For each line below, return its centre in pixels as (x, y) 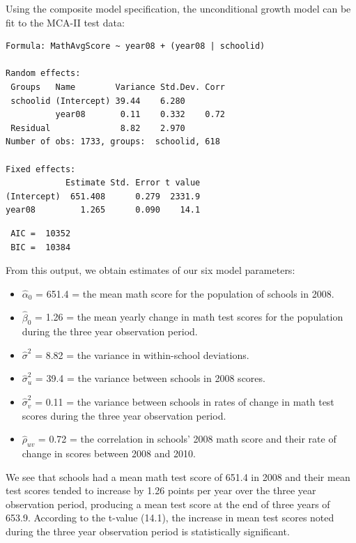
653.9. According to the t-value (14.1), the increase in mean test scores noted (170, 518)
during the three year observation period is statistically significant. (148, 531)
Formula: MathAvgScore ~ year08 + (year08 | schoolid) (136, 46)
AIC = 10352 (41, 233)
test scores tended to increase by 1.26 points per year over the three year (161, 490)
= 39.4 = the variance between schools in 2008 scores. (150, 378)
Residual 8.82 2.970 (98, 128)
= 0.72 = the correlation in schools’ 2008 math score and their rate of (187, 439)
